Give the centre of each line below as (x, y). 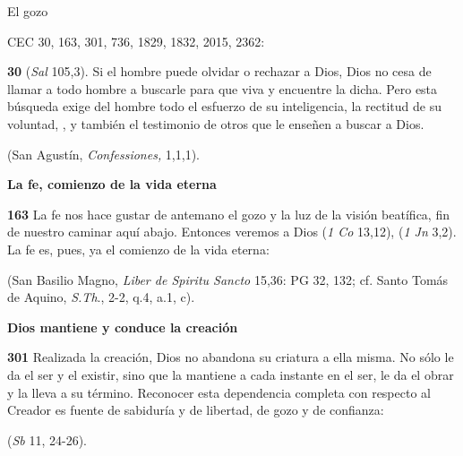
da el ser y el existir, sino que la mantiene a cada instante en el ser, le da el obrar (231, 374)
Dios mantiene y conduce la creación (123, 327)
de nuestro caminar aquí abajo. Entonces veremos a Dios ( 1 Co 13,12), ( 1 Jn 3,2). (232, 232)
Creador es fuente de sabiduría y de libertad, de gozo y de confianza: (196, 410)
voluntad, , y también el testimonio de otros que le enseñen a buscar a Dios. (216, 123)
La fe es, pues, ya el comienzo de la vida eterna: (138, 249)
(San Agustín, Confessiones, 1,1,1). (103, 154)
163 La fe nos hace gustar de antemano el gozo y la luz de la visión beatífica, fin (228, 214)
